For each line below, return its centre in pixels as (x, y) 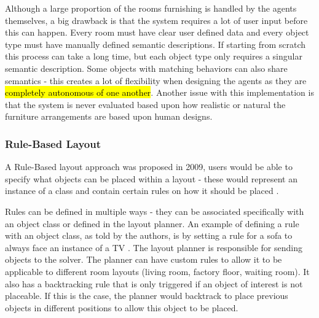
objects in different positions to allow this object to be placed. (122, 307)
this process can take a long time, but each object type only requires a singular (154, 56)
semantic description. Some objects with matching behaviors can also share (146, 68)
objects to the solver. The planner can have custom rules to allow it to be (144, 259)
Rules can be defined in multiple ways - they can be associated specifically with (155, 211)
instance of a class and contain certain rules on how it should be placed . (142, 191)
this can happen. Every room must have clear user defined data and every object (157, 32)
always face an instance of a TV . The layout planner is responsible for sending (154, 247)
